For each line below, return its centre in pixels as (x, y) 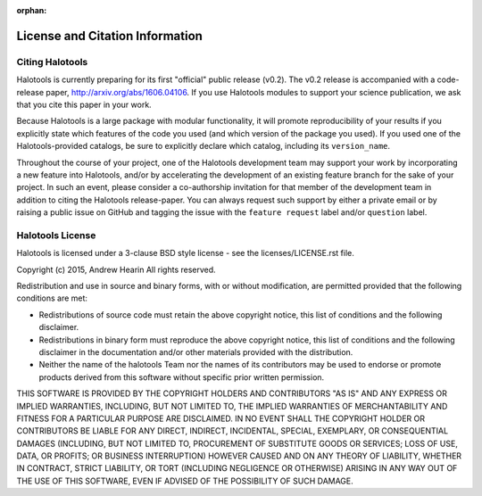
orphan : (32, 10)
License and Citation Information (109, 36)
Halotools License (56, 235)
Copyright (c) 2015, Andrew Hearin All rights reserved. (116, 269)
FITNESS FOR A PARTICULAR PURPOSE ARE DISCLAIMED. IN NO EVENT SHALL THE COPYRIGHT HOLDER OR (221, 418)
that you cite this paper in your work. (84, 104)
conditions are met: (52, 298)
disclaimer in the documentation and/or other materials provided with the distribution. (196, 351)
